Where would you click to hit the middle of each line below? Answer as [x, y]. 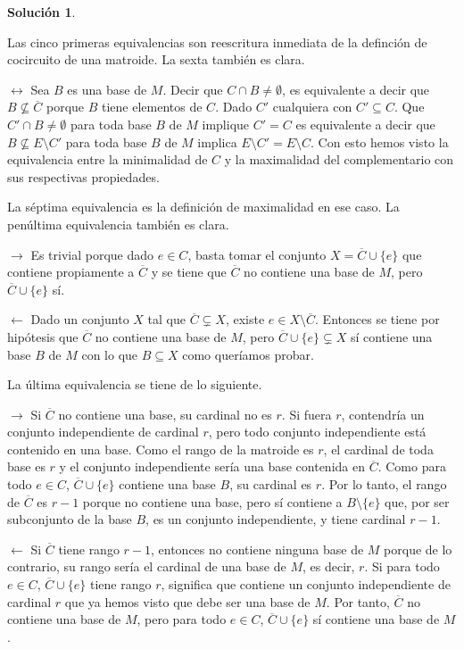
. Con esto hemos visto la [380, 141]
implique [226, 124]
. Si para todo [402, 566]
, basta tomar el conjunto [257, 254]
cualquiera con [312, 107]
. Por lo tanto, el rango [384, 484]
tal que [166, 319]
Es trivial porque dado [92, 254]
